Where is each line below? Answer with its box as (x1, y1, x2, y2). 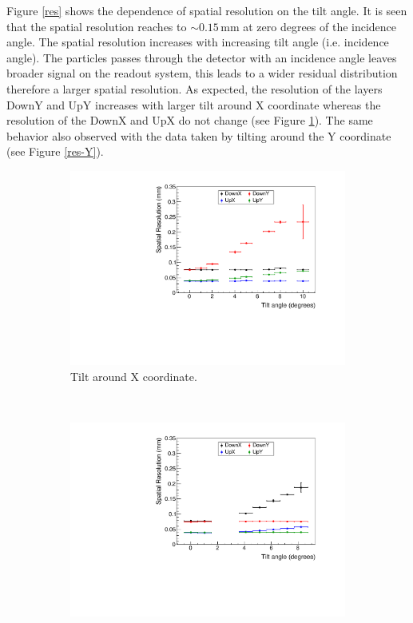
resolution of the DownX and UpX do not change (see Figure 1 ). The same (6, 112, 373, 129)
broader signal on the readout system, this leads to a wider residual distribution (6, 65, 398, 81)
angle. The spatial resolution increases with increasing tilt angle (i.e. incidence (6, 34, 389, 50)
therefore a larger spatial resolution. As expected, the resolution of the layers (6, 80, 383, 97)
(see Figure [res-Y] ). (6, 143, 104, 160)
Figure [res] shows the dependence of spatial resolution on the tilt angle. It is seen (6, 2, 407, 18)
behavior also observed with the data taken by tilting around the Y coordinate (6, 127, 391, 144)
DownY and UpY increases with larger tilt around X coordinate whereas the (6, 96, 381, 113)
